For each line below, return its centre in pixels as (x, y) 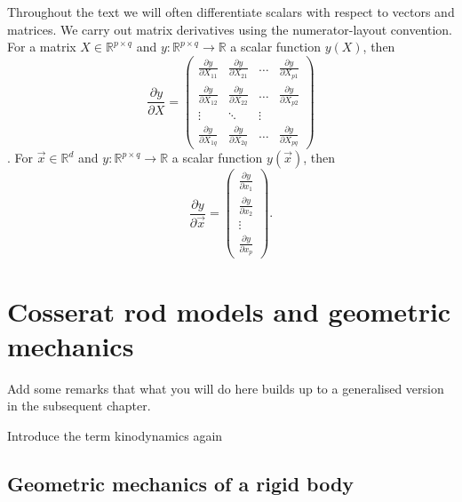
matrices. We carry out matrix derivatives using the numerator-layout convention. (230, 29)
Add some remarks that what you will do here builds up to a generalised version (226, 388)
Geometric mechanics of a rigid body (181, 483)
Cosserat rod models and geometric (229, 311)
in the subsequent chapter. (79, 406)
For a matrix (42, 47)
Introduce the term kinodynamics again (115, 435)
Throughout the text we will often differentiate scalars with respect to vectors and (231, 12)
